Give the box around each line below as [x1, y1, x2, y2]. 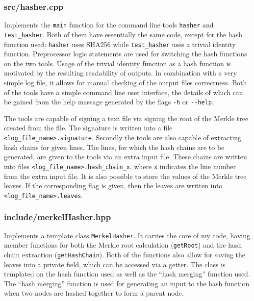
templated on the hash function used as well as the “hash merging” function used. [4, 269, 250, 279]
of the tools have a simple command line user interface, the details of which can [4, 87, 243, 97]
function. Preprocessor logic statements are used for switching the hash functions [4, 49, 247, 59]
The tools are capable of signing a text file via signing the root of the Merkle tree [4, 113, 249, 123]
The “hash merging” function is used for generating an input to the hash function [4, 278, 250, 288]
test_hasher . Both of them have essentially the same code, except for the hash [4, 29, 243, 39]
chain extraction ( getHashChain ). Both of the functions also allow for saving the [4, 249, 246, 259]
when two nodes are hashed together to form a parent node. [4, 288, 184, 298]
